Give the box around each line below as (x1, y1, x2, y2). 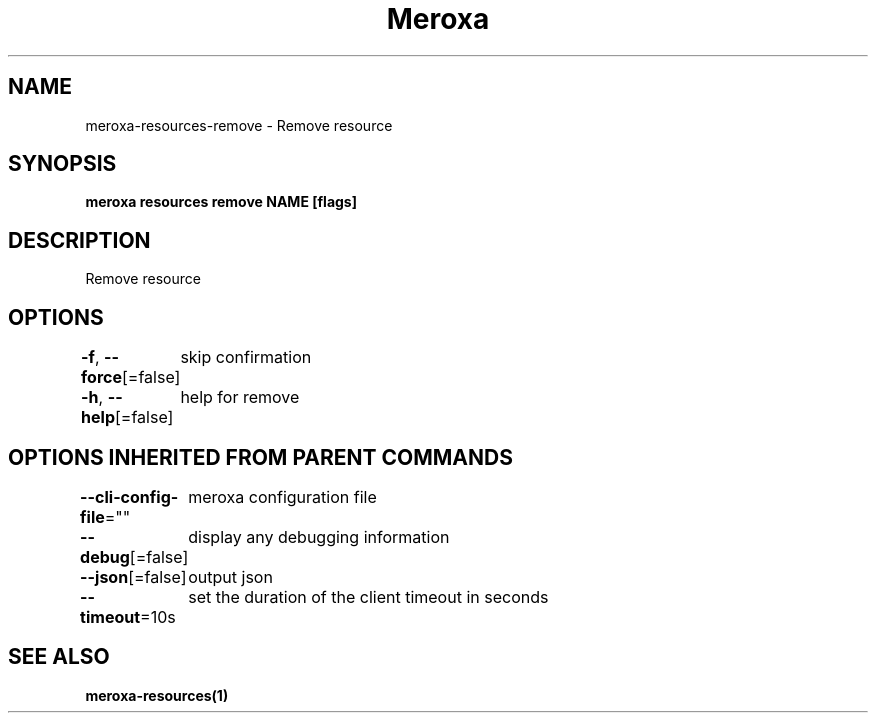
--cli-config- (80, 486, 179, 507)
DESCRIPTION (8, 227, 151, 253)
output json (188, 566, 273, 587)
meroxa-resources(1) (85, 686, 229, 704)
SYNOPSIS (8, 151, 117, 177)
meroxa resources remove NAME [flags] (85, 193, 357, 211)
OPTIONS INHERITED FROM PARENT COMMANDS (8, 444, 513, 470)
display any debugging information (188, 526, 450, 547)
